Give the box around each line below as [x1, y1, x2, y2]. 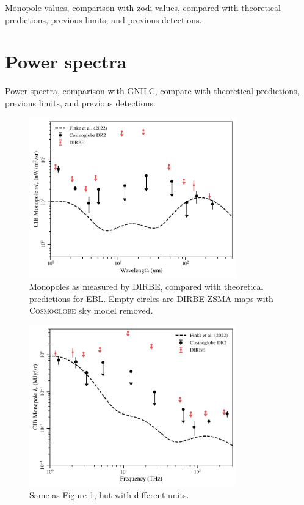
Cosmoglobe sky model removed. [29, 304, 153, 317]
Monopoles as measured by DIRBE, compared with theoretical [29, 279, 264, 292]
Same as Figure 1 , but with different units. [29, 488, 189, 501]
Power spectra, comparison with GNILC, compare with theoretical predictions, [5, 84, 300, 97]
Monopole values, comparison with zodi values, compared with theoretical [5, 1, 281, 13]
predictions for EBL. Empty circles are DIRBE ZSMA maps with [29, 292, 273, 304]
